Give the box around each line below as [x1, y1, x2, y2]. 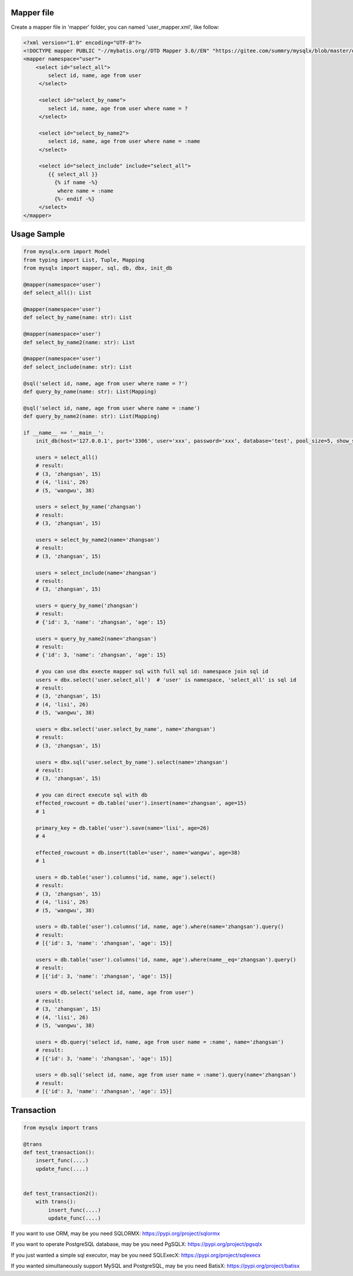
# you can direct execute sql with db [35, 792, 148, 798]
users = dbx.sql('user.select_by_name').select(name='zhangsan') [35, 759, 228, 765]
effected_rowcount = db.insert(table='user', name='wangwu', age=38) [35, 849, 241, 856]
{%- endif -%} [54, 195, 95, 202]
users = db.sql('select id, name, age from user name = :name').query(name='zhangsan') [35, 1071, 297, 1078]
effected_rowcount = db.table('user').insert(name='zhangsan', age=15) [35, 800, 247, 807]
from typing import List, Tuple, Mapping [23, 256, 145, 263]
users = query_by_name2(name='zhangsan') [35, 635, 157, 642]
